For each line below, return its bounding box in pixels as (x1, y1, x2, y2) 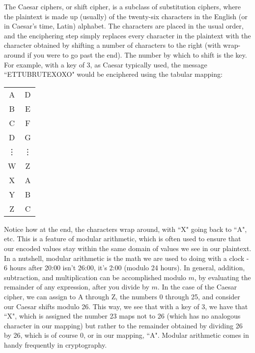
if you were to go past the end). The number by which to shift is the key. (27, 49, 247, 60)
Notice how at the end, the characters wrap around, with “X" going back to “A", (4, 224, 247, 234)
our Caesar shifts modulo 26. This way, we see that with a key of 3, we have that (4, 301, 248, 311)
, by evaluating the (194, 272, 251, 282)
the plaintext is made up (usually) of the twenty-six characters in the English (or (4, 11, 248, 21)
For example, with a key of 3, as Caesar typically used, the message (4, 59, 207, 69)
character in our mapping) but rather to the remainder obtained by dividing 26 (4, 320, 243, 330)
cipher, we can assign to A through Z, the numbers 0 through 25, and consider (4, 291, 240, 301)
